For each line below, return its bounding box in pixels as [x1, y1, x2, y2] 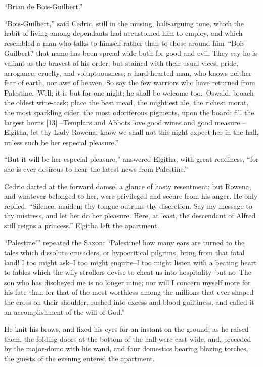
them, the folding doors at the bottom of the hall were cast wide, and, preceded [4, 333, 251, 344]
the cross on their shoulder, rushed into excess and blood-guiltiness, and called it [4, 297, 254, 307]
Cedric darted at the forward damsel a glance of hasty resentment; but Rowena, [4, 180, 251, 191]
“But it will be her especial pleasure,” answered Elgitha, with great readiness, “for [4, 154, 259, 164]
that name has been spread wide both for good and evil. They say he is [36, 48, 257, 58]
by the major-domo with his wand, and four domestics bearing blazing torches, [4, 343, 248, 354]
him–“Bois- [212, 37, 247, 48]
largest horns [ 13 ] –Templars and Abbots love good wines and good [4, 117, 213, 127]
